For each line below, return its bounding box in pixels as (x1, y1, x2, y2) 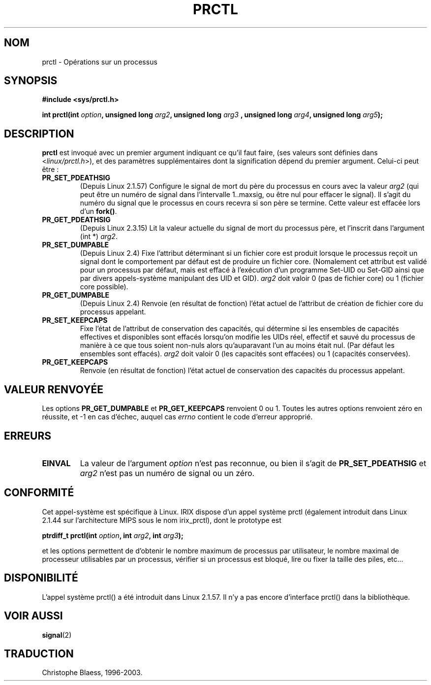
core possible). (80, 282, 128, 291)
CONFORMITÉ (4, 486, 74, 499)
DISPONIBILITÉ (4, 572, 78, 584)
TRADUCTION (4, 647, 74, 660)
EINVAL (42, 458, 71, 468)
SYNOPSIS (4, 74, 58, 87)
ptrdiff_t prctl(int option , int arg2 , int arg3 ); (42, 531, 184, 540)
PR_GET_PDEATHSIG (42, 215, 111, 224)
